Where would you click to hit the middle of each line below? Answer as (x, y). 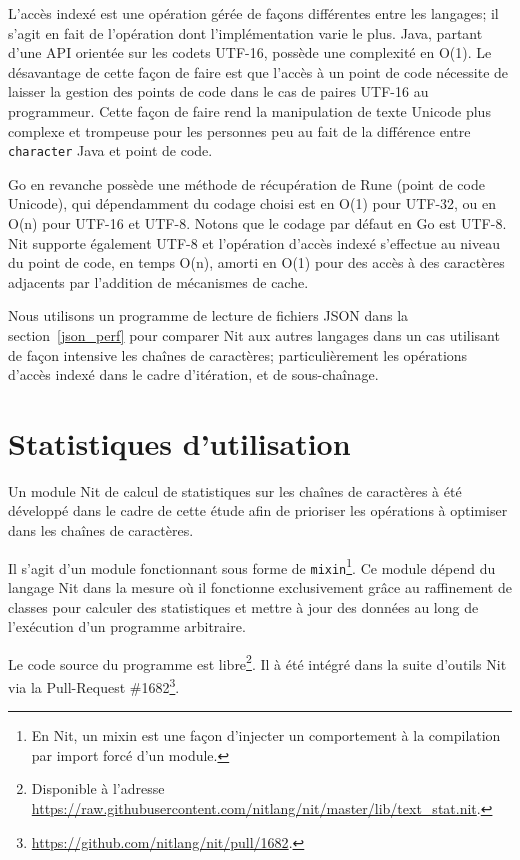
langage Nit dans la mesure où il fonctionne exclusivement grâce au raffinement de (260, 586)
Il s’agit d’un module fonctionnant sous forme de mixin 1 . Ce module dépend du (252, 566)
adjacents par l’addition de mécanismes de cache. (158, 281)
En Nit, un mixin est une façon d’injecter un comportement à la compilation (266, 735)
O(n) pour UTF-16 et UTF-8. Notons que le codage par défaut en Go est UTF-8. (257, 223)
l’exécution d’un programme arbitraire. (127, 626)
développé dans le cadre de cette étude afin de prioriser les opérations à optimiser (258, 510)
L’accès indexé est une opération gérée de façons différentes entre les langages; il (253, 13)
